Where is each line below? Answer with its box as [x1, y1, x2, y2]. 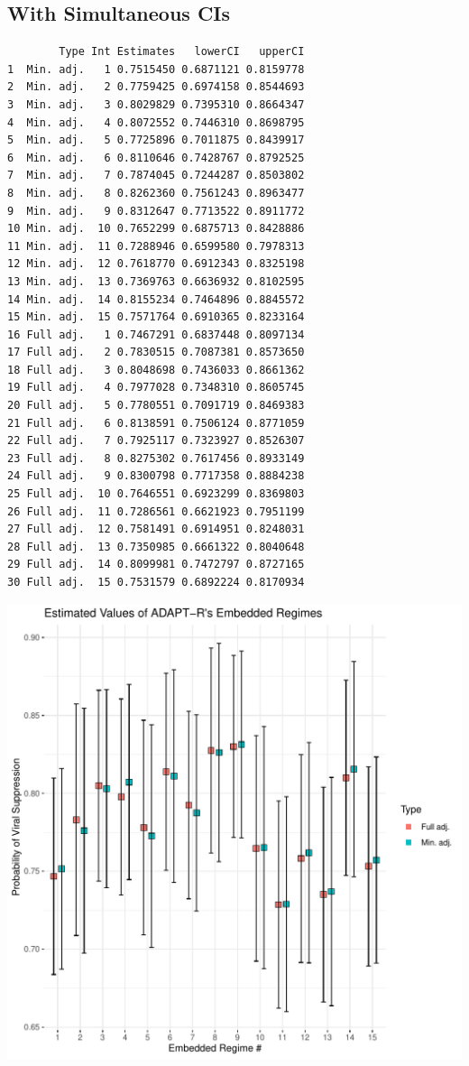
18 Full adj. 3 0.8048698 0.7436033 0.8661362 [7, 363, 305, 376]
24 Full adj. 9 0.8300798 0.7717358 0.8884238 [7, 469, 305, 483]
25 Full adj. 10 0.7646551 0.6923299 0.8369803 [7, 487, 305, 501]
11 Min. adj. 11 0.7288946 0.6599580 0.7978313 [7, 239, 305, 253]
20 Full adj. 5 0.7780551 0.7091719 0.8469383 [7, 399, 305, 412]
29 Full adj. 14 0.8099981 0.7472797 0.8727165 [7, 558, 305, 571]
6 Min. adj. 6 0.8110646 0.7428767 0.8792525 [7, 151, 305, 164]
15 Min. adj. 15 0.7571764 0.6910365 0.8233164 [7, 311, 305, 324]
